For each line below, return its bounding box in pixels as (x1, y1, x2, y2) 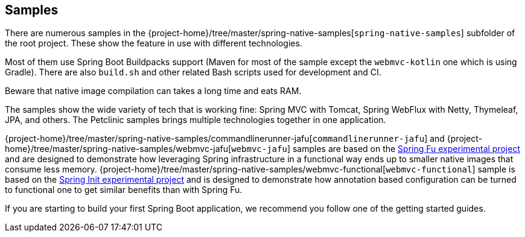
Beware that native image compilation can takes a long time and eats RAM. (5, 86, 302, 96)
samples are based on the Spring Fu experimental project (292, 144, 520, 154)
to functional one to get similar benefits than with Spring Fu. (5, 185, 243, 195)
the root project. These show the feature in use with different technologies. (5, 38, 302, 49)
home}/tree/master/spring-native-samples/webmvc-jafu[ (5, 144, 232, 154)
